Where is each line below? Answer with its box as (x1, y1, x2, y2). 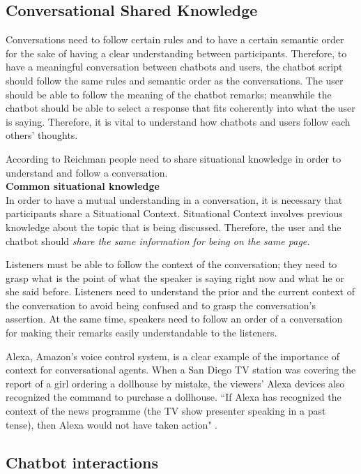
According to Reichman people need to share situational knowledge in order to (6, 151, 341, 165)
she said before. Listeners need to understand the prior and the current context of (6, 284, 355, 299)
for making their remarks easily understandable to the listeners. (6, 325, 277, 340)
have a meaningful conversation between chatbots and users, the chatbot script (6, 59, 343, 74)
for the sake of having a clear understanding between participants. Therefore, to (6, 45, 347, 60)
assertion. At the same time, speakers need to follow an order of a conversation (6, 311, 343, 326)
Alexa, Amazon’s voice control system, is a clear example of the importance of (6, 348, 340, 363)
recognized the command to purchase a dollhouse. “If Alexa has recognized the (6, 390, 341, 404)
